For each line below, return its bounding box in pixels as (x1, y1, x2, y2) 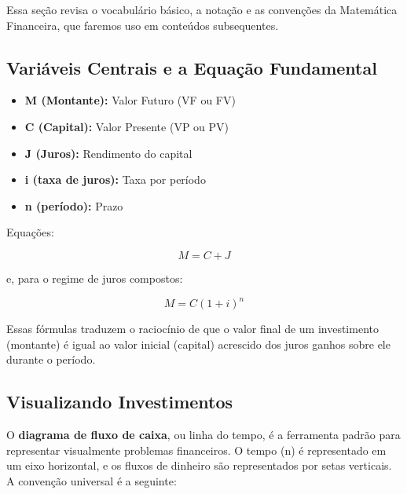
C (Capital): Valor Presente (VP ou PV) (24, 118, 229, 134)
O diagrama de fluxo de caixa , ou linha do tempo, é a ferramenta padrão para (6, 426, 401, 443)
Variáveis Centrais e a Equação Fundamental (6, 55, 377, 79)
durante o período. (6, 351, 96, 368)
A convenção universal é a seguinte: (6, 472, 177, 489)
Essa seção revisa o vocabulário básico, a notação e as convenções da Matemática (6, 2, 398, 17)
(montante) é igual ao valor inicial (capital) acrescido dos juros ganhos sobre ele (6, 335, 390, 352)
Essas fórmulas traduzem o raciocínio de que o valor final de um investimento (6, 320, 379, 337)
